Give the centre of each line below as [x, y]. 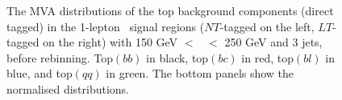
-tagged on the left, [267, 26]
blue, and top [40, 73]
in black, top [177, 57]
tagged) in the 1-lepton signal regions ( [106, 26]
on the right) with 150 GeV [111, 42]
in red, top [267, 57]
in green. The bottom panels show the [200, 73]
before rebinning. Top [60, 57]
